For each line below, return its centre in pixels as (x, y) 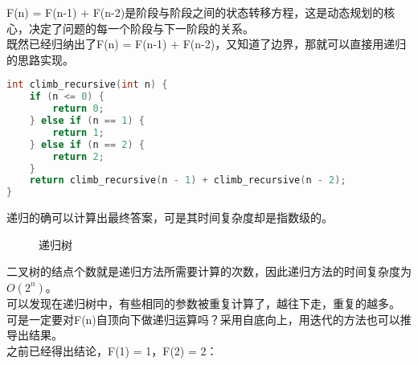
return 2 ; (78, 156)
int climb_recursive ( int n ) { (87, 85)
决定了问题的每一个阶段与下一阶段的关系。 (141, 28)
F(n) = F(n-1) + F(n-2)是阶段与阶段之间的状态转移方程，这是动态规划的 (195, 12)
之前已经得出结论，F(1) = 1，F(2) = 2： (112, 350)
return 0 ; (78, 109)
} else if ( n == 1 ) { (87, 121)
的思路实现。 (40, 59)
